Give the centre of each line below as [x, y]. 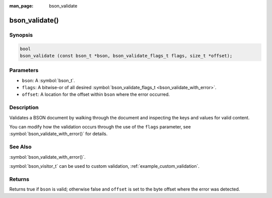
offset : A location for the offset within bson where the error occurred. [96, 94]
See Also [20, 147]
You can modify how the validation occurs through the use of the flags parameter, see [100, 127]
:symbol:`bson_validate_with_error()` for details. [58, 134]
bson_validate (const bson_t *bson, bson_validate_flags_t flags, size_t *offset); [126, 56]
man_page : [21, 6]
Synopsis [21, 35]
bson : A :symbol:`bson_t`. [48, 80]
